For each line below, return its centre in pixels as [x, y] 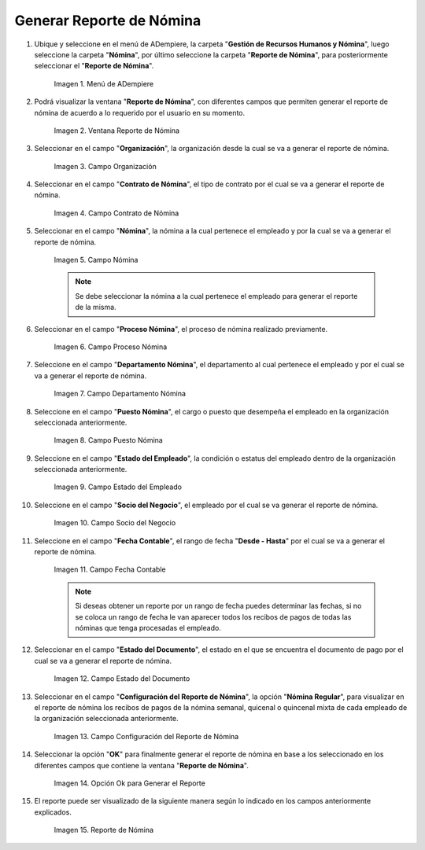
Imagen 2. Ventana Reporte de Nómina [117, 131]
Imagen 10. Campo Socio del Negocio [115, 523]
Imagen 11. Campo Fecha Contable [110, 569]
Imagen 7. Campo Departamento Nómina [120, 394]
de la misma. [96, 307]
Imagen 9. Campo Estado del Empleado [118, 487]
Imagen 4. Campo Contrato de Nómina [116, 213]
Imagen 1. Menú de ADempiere [103, 83]
